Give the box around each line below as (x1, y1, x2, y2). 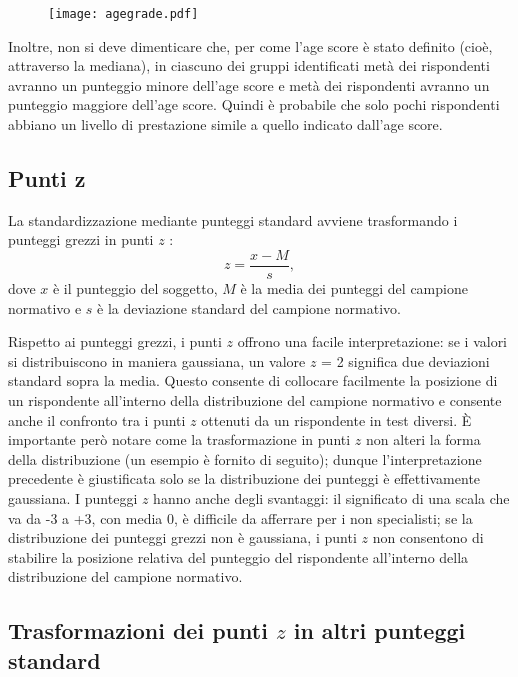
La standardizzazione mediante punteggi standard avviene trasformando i (8, 209, 458, 230)
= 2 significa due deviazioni (321, 350, 490, 371)
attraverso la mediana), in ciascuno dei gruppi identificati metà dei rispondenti (8, 55, 490, 76)
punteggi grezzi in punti (8, 229, 154, 250)
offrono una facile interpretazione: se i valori (237, 331, 508, 352)
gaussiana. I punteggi (8, 488, 138, 509)
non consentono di (372, 527, 484, 548)
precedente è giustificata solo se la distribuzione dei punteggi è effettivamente (8, 468, 481, 489)
